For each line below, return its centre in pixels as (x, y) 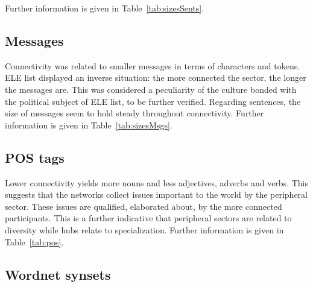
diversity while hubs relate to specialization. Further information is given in (144, 229)
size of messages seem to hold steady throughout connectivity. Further (134, 113)
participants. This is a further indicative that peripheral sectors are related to (148, 218)
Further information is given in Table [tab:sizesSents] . (105, 8)
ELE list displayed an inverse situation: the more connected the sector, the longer (156, 77)
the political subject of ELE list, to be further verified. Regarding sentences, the (153, 101)
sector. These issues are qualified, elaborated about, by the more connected (144, 206)
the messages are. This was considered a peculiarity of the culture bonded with (151, 89)
